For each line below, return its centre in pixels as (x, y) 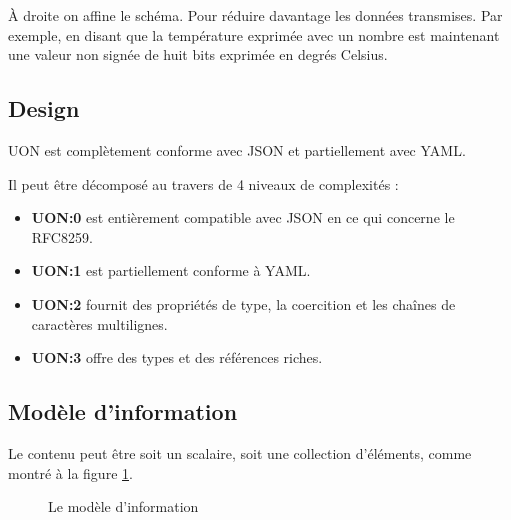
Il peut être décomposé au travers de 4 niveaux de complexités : (203, 183)
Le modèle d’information (123, 506)
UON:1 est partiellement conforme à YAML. (171, 270)
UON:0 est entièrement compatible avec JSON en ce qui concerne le (243, 217)
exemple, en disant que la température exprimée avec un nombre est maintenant (254, 34)
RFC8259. (62, 236)
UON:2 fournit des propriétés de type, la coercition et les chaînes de (243, 303)
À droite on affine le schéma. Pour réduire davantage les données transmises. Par (255, 15)
